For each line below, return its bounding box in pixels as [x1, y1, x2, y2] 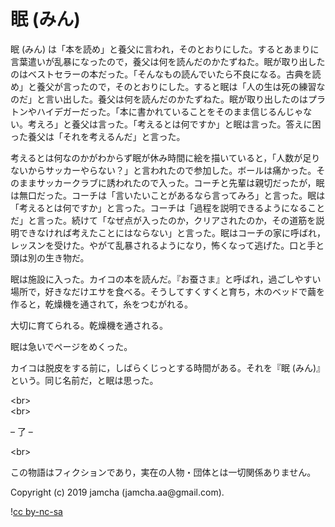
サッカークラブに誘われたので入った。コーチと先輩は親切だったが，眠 [36, 176, 325, 189]
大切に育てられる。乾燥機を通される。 [10, 319, 168, 331]
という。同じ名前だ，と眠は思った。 [10, 374, 159, 386]
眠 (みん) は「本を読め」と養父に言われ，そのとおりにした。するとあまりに [10, 43, 320, 55]
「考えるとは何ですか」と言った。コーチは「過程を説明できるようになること [10, 201, 326, 214]
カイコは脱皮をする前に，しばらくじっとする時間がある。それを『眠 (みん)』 [10, 361, 326, 374]
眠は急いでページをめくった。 [10, 340, 133, 352]
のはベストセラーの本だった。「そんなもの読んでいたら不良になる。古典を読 [10, 68, 322, 80]
